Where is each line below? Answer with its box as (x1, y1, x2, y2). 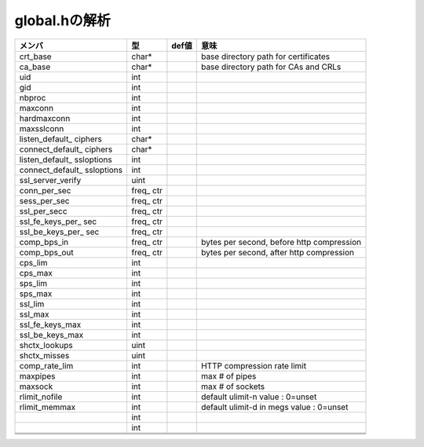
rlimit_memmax (19, 401, 76, 412)
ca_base (19, 61, 51, 72)
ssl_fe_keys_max (19, 319, 82, 330)
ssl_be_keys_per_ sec (19, 226, 100, 237)
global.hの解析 (14, 12, 111, 29)
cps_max (19, 267, 53, 278)
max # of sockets (200, 381, 265, 392)
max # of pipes (200, 370, 257, 381)
